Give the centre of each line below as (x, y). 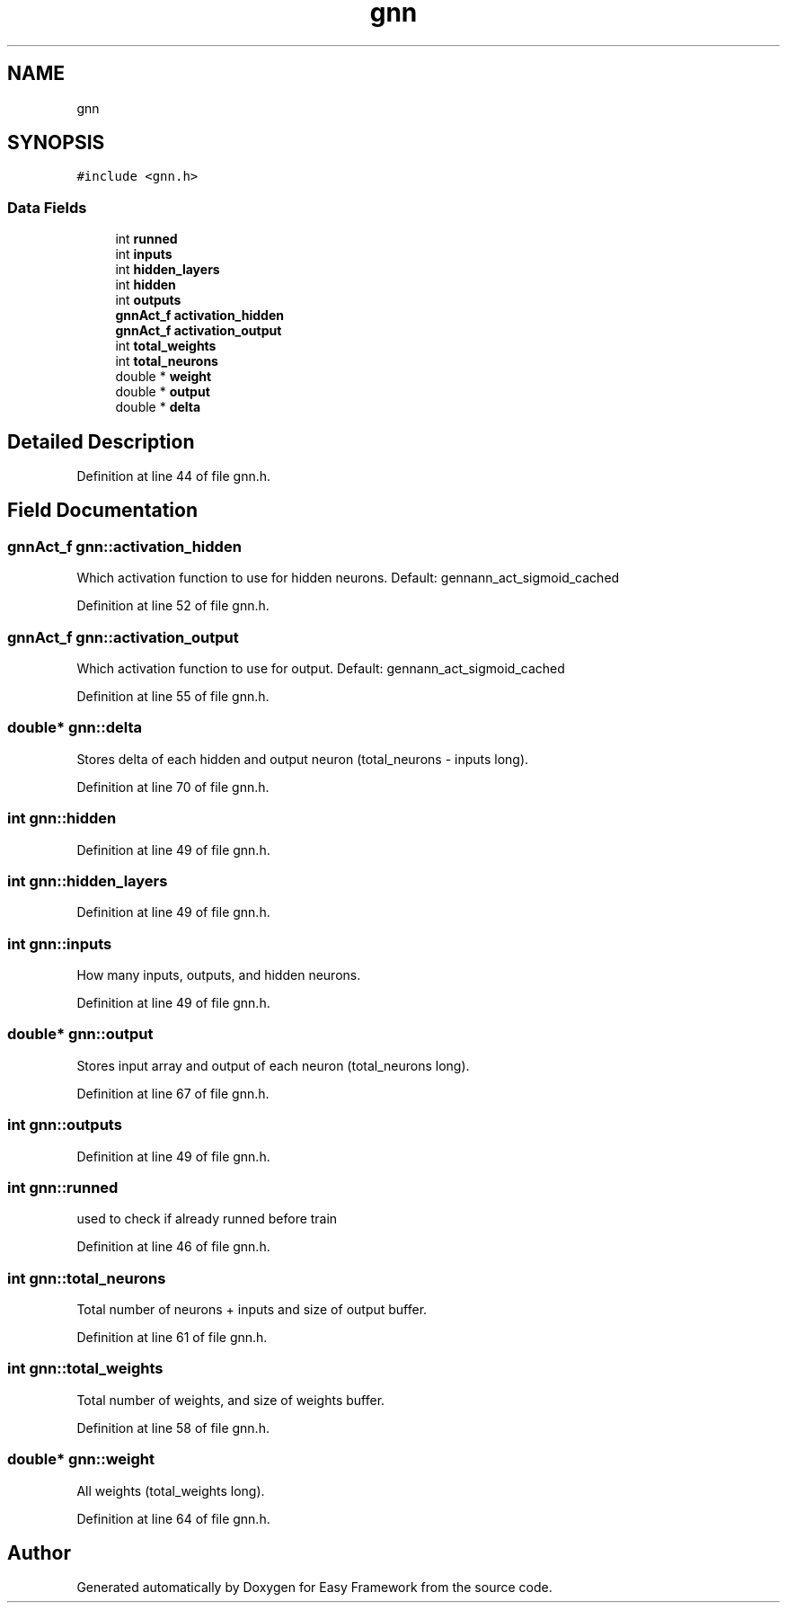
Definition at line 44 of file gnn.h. (174, 476)
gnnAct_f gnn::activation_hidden (124, 546)
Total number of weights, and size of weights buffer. (231, 1400)
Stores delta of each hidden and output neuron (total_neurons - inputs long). (303, 759)
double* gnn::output (80, 1034)
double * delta (158, 407)
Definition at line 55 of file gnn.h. (173, 696)
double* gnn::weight (81, 1459)
